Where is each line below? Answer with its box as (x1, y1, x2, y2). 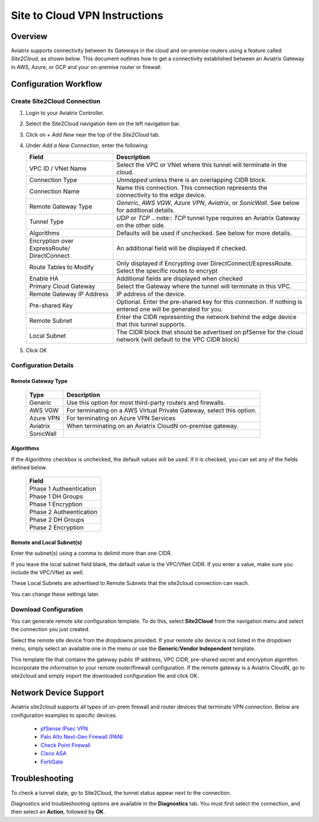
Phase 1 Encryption (29, 500, 83, 508)
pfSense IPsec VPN (40, 725, 88, 732)
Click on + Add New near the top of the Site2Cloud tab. (25, 131, 160, 138)
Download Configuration (11, 605, 83, 613)
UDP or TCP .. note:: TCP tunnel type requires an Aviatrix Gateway (116, 213, 301, 222)
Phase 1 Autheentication (29, 485, 97, 493)
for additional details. (116, 206, 175, 214)
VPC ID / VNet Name (29, 164, 87, 173)
